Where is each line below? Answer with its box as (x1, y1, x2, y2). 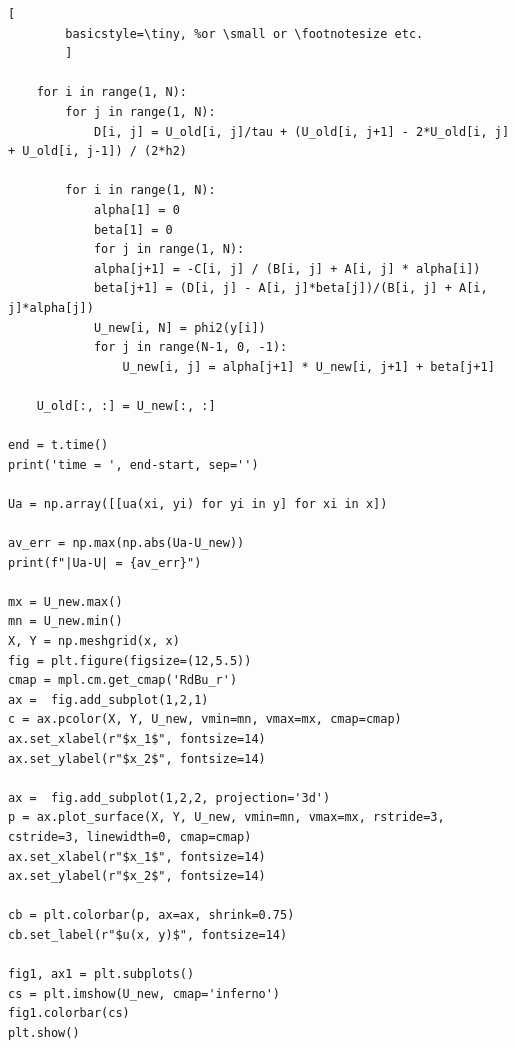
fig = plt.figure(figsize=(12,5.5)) (8, 653, 252, 668)
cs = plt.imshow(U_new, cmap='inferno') (8, 986, 281, 1001)
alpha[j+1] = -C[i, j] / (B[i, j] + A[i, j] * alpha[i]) (93, 261, 481, 276)
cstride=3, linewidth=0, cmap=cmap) (8, 829, 252, 844)
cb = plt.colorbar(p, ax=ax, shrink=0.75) (8, 908, 295, 923)
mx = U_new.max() (8, 594, 123, 609)
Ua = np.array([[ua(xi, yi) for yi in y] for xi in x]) (8, 496, 388, 511)
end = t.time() (8, 438, 109, 453)
